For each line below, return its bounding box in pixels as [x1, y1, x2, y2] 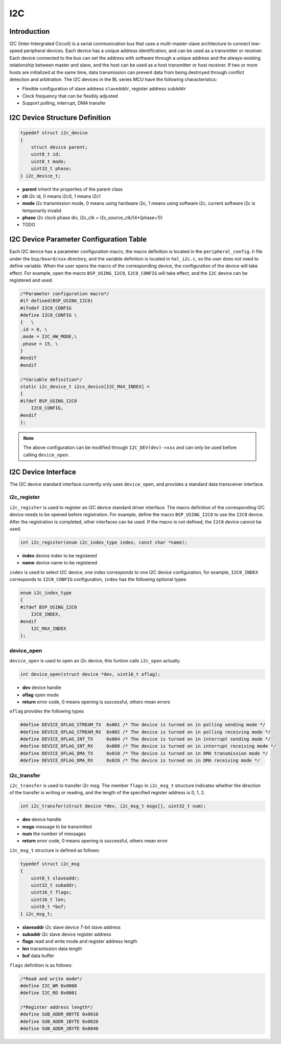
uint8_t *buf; [31, 904, 66, 910]
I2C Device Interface [9, 467, 76, 476]
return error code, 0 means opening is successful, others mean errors [22, 699, 171, 705]
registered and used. [9, 277, 53, 283]
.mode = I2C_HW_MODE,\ [20, 334, 77, 340]
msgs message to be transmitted [22, 823, 92, 829]
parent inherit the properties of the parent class [22, 186, 123, 192]
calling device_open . [23, 452, 69, 458]
